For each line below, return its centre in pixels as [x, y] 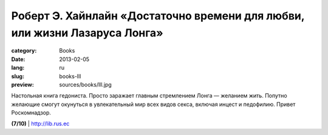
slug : [18, 76]
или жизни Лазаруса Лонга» [87, 33]
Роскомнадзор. [31, 113]
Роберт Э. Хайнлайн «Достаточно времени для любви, [158, 16]
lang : [18, 68]
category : [24, 51]
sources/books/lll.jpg [85, 84]
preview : [23, 84]
